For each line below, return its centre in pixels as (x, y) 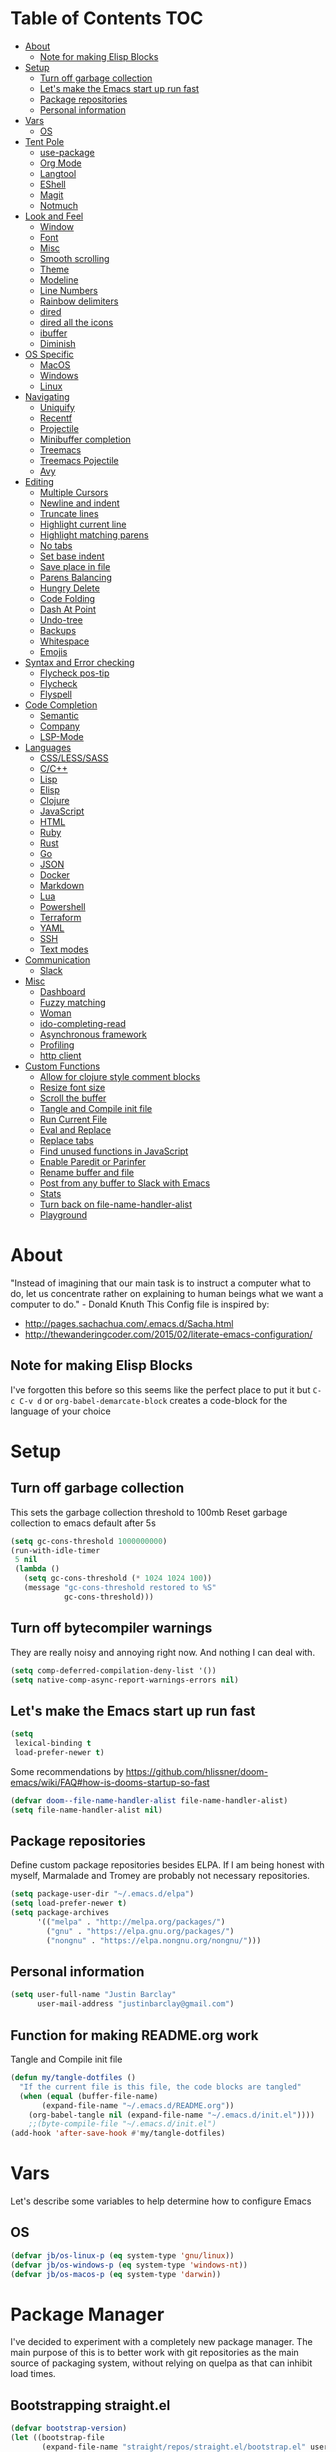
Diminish (58, 343)
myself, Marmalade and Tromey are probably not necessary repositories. (160, 1876)
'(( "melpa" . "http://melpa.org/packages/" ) (131, 1922)
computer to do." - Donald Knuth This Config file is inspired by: (140, 1304)
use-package (67, 152)
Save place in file (75, 566)
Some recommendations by (67, 1771)
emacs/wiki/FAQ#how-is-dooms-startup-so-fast (110, 1782)
